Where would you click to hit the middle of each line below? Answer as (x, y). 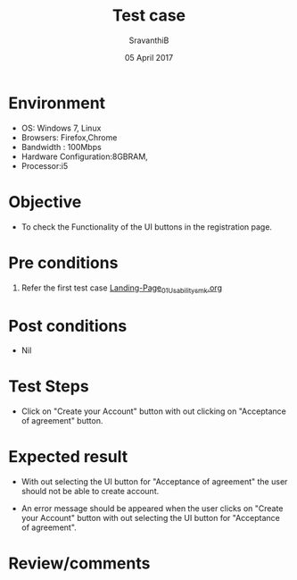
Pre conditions (63, 262)
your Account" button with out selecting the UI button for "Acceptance (150, 518)
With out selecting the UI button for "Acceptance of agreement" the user (154, 482)
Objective (45, 202)
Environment (57, 103)
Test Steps (49, 387)
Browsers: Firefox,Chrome (69, 137)
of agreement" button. (62, 421)
